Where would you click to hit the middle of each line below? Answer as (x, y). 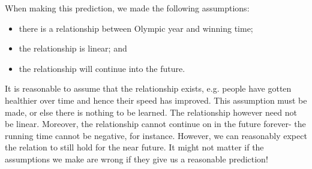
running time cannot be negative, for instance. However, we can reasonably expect (156, 135)
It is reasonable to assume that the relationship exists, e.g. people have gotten (148, 88)
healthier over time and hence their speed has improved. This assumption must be (156, 100)
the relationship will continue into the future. (102, 68)
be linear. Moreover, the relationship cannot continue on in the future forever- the (155, 124)
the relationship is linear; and (73, 48)
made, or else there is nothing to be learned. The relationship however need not (151, 112)
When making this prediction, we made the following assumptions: (127, 8)
